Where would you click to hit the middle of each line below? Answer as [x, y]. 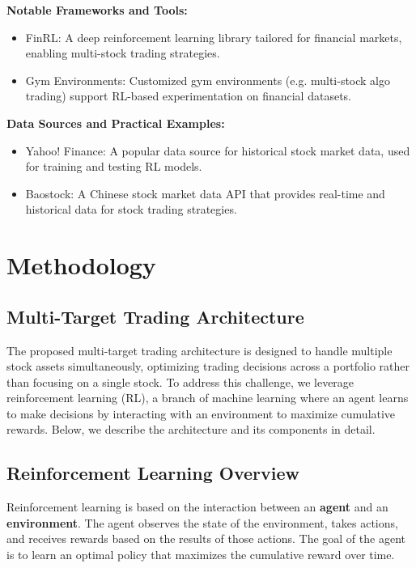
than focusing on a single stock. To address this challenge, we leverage [180, 381]
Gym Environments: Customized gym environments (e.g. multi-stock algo [208, 80]
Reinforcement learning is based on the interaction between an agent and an [197, 507]
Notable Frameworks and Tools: [97, 10]
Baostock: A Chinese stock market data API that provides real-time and [205, 193]
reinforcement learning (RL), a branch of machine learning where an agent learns [208, 398]
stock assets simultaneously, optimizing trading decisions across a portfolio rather [208, 366]
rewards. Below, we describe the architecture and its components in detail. [191, 429]
